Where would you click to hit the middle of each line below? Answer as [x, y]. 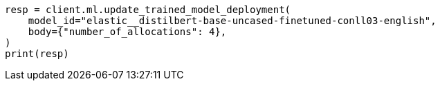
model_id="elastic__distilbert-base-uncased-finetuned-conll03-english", [232, 21]
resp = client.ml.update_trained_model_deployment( [148, 10]
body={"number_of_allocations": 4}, [127, 32]
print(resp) [37, 54]
